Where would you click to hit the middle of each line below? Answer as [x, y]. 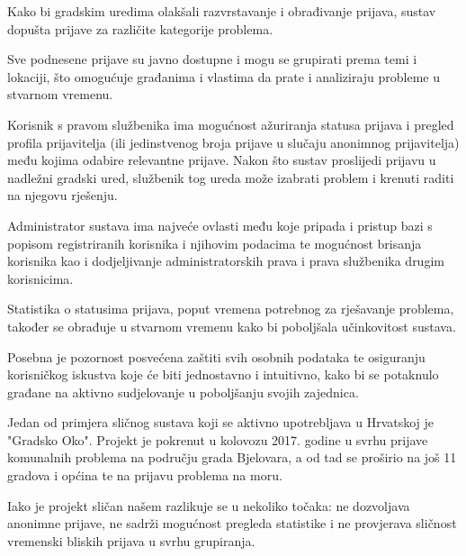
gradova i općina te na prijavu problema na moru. [145, 475]
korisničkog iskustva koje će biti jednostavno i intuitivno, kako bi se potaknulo [223, 374]
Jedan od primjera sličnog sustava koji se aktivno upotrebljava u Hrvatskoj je [221, 422]
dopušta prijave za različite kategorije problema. [140, 28]
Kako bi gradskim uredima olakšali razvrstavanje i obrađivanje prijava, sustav [222, 11]
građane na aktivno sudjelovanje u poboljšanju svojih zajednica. [183, 392]
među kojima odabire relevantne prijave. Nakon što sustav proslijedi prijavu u [222, 160]
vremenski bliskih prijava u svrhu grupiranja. [131, 540]
